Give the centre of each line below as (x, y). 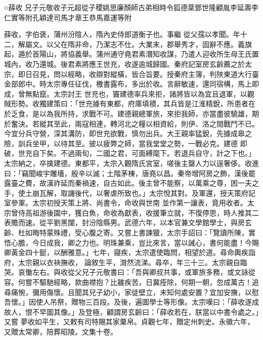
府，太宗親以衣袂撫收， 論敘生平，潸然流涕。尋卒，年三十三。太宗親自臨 (126, 262)
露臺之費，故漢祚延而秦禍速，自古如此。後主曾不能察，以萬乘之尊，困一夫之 (131, 183)
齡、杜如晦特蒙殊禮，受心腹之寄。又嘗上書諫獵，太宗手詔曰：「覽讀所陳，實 (130, 232)
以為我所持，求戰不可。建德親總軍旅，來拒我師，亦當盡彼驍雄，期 (149, 113)
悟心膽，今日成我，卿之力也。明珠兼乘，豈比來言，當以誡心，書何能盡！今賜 (131, 242)
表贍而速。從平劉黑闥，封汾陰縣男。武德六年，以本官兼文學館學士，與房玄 (128, 222)
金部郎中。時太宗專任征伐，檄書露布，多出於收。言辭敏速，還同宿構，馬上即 (131, 84)
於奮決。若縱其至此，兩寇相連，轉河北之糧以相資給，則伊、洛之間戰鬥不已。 (131, 123)
